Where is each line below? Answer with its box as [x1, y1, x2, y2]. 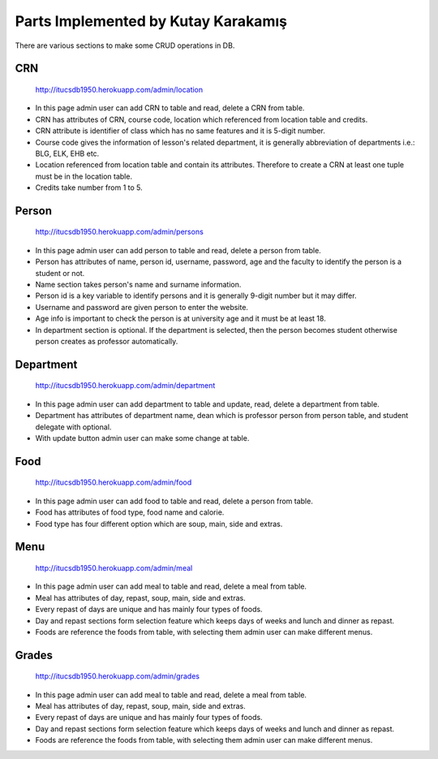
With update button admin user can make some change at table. [35, 433, 250, 442]
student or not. [35, 268, 85, 278]
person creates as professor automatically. [35, 337, 178, 346]
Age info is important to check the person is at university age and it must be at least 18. [35, 313, 326, 324]
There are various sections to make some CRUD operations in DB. [15, 41, 235, 50]
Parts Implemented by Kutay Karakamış [15, 12, 288, 30]
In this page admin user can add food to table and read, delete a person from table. [35, 496, 314, 506]
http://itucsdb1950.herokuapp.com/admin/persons [35, 227, 204, 237]
